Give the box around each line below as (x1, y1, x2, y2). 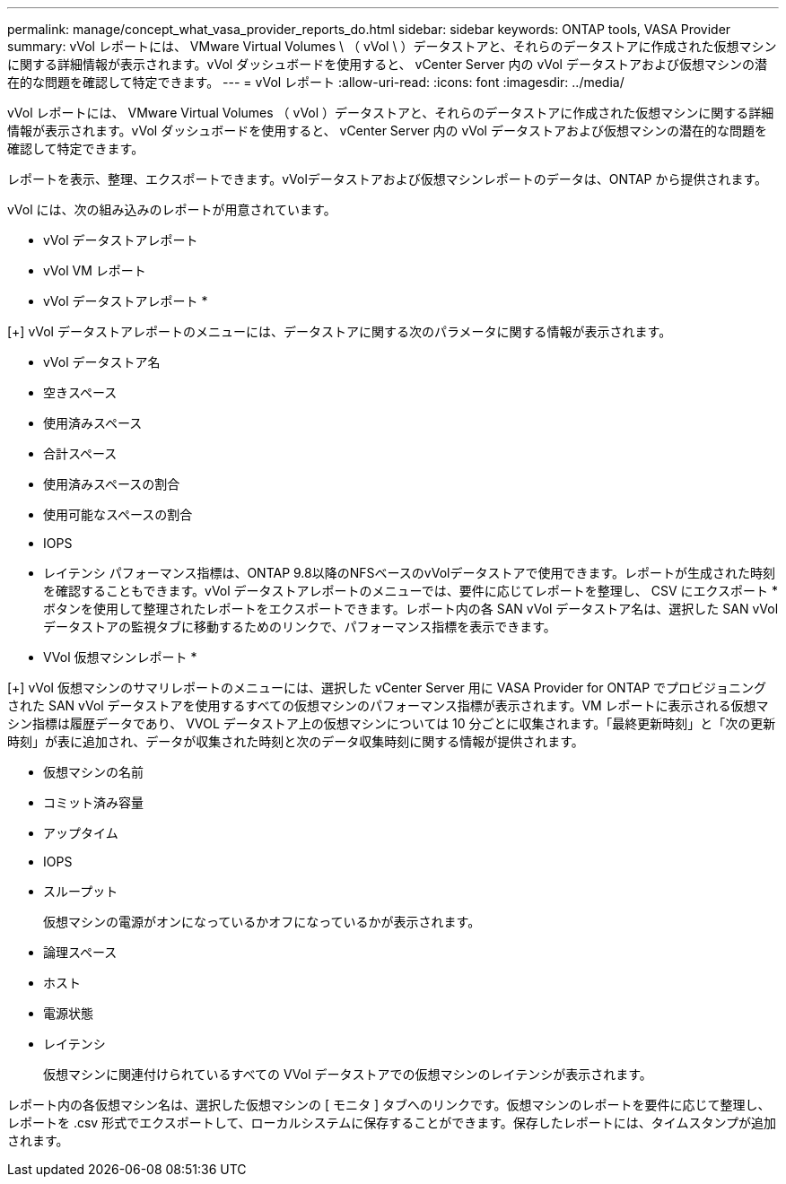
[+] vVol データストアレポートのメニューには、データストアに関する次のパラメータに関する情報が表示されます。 (7, 324, 672, 339)
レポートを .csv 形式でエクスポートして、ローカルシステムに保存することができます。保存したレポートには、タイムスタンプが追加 (7, 1115, 777, 1130)
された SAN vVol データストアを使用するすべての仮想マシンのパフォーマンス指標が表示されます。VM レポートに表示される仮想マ (7, 698, 769, 713)
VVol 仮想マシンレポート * (43, 649, 197, 665)
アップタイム (43, 825, 118, 840)
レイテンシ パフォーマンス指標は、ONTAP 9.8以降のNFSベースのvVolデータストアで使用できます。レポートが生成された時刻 (43, 565, 776, 580)
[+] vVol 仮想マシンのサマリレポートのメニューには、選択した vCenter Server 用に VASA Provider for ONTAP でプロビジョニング (7, 680, 767, 695)
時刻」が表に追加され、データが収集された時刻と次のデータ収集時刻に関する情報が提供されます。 (7, 734, 584, 749)
